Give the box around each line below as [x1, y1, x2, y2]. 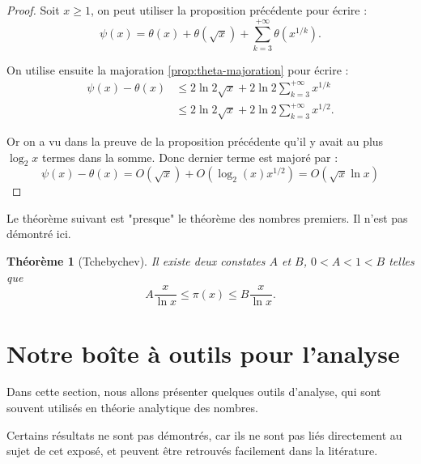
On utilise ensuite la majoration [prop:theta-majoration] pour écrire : [6, 61, 349, 78]
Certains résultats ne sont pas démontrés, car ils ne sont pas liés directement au [6, 426, 402, 443]
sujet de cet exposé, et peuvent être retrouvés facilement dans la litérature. [6, 442, 378, 459]
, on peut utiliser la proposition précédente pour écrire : [91, 2, 368, 18]
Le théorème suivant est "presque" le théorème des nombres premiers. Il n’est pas [6, 209, 408, 226]
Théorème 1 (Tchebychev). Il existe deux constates [6, 253, 266, 270]
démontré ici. [6, 225, 71, 242]
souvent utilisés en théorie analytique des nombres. [6, 399, 258, 416]
